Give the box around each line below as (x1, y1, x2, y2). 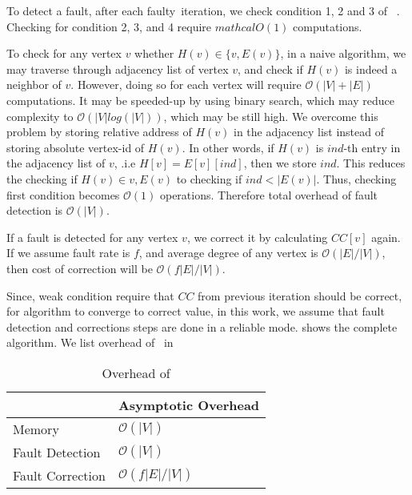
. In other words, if (182, 139, 274, 155)
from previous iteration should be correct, (198, 287, 402, 304)
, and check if (238, 60, 303, 77)
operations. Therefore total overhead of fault (159, 186, 378, 203)
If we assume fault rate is (6, 244, 130, 261)
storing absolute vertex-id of (6, 139, 145, 155)
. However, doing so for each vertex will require (70, 76, 302, 93)
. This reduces (336, 155, 406, 171)
